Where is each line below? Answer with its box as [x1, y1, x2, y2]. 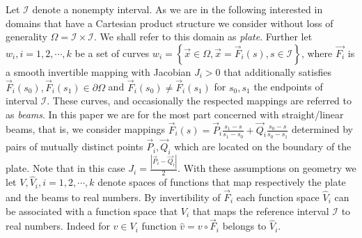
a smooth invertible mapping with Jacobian [6, 64, 191, 79]
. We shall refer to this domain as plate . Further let [94, 29, 313, 44]
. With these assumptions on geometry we [178, 161, 356, 175]
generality [6, 29, 47, 44]
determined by [292, 122, 354, 136]
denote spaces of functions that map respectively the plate [97, 175, 346, 189]
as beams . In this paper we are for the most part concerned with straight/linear [6, 106, 344, 121]
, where [301, 45, 333, 60]
